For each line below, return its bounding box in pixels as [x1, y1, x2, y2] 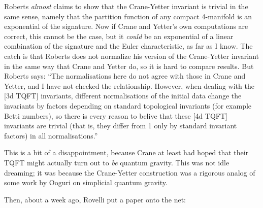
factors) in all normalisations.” [4, 130, 98, 141]
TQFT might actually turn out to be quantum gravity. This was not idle [4, 157, 229, 167]
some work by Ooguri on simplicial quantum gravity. [4, 177, 168, 188]
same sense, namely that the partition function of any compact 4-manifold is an [4, 11, 252, 21]
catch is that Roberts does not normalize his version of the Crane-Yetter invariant [4, 50, 259, 61]
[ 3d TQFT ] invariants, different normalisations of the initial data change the [4, 90, 242, 101]
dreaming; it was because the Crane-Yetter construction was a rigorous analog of [4, 167, 255, 178]
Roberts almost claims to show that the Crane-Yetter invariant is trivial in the [4, 1, 248, 11]
